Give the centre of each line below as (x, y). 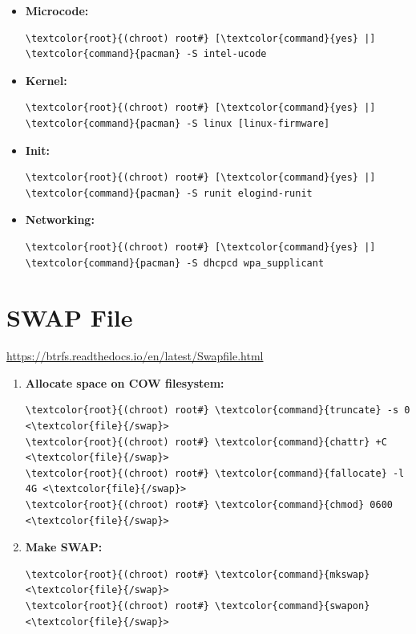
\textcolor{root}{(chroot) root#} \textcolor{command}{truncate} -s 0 (218, 410)
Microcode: (57, 10)
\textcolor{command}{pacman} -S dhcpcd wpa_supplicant (175, 263)
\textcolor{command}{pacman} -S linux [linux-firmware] (178, 123)
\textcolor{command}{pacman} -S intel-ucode (146, 54)
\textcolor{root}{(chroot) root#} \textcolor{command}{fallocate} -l (215, 473)
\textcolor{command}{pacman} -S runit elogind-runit (169, 193)
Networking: (60, 219)
